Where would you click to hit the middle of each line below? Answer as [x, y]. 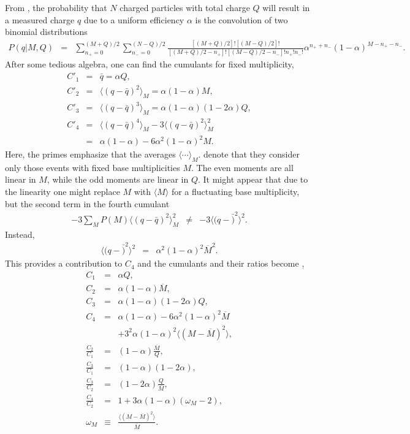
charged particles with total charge [185, 7]
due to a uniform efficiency [134, 19]
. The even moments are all [242, 167]
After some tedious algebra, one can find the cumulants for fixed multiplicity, [150, 64]
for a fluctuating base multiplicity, [235, 192]
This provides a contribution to [64, 263]
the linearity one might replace [63, 192]
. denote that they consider [249, 154]
